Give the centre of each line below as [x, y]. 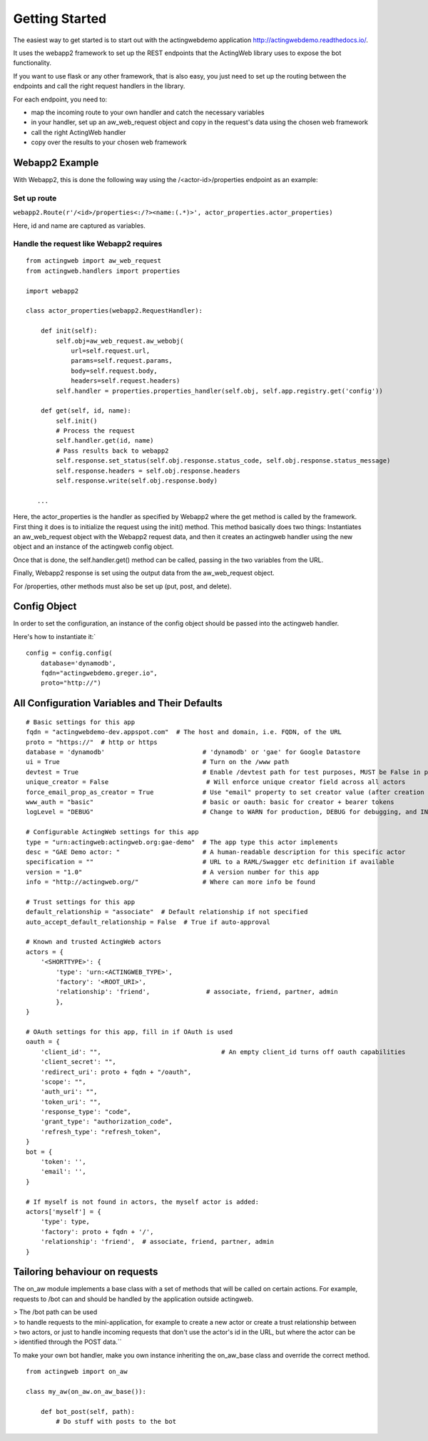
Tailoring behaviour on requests [86, 1272]
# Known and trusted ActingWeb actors [94, 942]
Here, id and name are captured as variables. [79, 226]
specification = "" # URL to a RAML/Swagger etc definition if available [210, 862]
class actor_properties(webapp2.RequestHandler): [114, 311]
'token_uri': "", [71, 1102]
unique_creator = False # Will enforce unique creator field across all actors [216, 782]
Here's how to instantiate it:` [55, 636]
